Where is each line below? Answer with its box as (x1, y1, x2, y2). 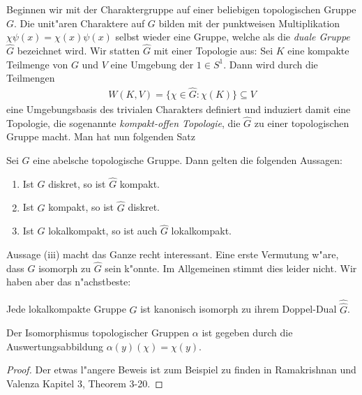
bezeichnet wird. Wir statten (17, 43, 140, 57)
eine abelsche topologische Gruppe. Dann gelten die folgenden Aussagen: (33, 153, 342, 167)
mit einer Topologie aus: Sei (153, 43, 273, 57)
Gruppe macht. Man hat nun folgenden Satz (6, 129, 195, 144)
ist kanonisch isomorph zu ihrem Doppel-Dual (140, 301, 337, 316)
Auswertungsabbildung (6, 338, 104, 353)
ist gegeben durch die (202, 325, 293, 340)
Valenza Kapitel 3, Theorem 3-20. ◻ (6, 375, 163, 390)
